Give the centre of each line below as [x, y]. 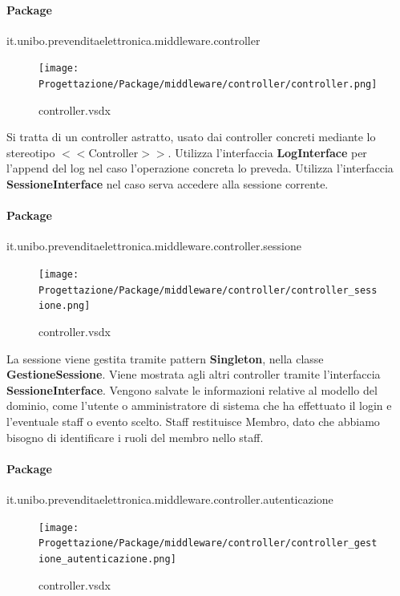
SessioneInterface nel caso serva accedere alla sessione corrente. [168, 184]
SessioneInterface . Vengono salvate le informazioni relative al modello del [192, 389]
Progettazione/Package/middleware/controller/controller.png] [208, 85]
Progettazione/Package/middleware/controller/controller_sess [208, 290]
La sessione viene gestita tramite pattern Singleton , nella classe [165, 358]
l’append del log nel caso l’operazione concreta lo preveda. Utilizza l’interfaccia [200, 168]
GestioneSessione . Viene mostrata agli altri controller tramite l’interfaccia [194, 374]
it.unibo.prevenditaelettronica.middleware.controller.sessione [154, 246]
